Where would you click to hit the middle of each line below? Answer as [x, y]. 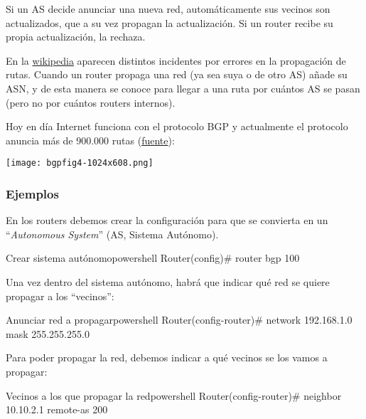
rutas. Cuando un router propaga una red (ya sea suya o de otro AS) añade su [177, 74]
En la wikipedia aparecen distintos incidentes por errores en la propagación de [176, 60]
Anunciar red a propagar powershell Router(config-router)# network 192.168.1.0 [179, 320]
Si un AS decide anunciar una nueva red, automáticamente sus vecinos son [168, 9]
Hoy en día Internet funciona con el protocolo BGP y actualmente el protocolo [177, 126]
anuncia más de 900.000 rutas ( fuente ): [90, 140]
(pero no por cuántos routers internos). [91, 102]
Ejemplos [32, 193]
